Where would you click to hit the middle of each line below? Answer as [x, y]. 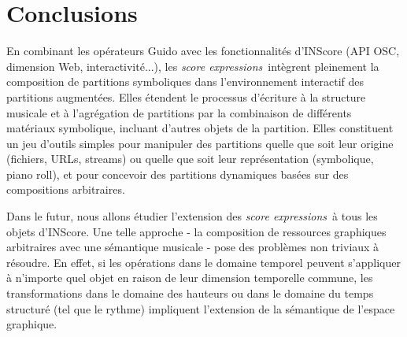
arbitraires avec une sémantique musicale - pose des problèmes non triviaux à [193, 247]
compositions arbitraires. [66, 189]
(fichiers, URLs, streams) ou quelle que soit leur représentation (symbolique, [190, 159]
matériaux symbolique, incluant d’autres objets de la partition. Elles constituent [200, 128]
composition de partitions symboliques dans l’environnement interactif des [185, 81]
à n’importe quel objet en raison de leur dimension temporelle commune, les [190, 278]
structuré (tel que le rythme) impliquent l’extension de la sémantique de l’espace [201, 308]
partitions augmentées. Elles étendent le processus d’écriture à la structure [186, 96]
